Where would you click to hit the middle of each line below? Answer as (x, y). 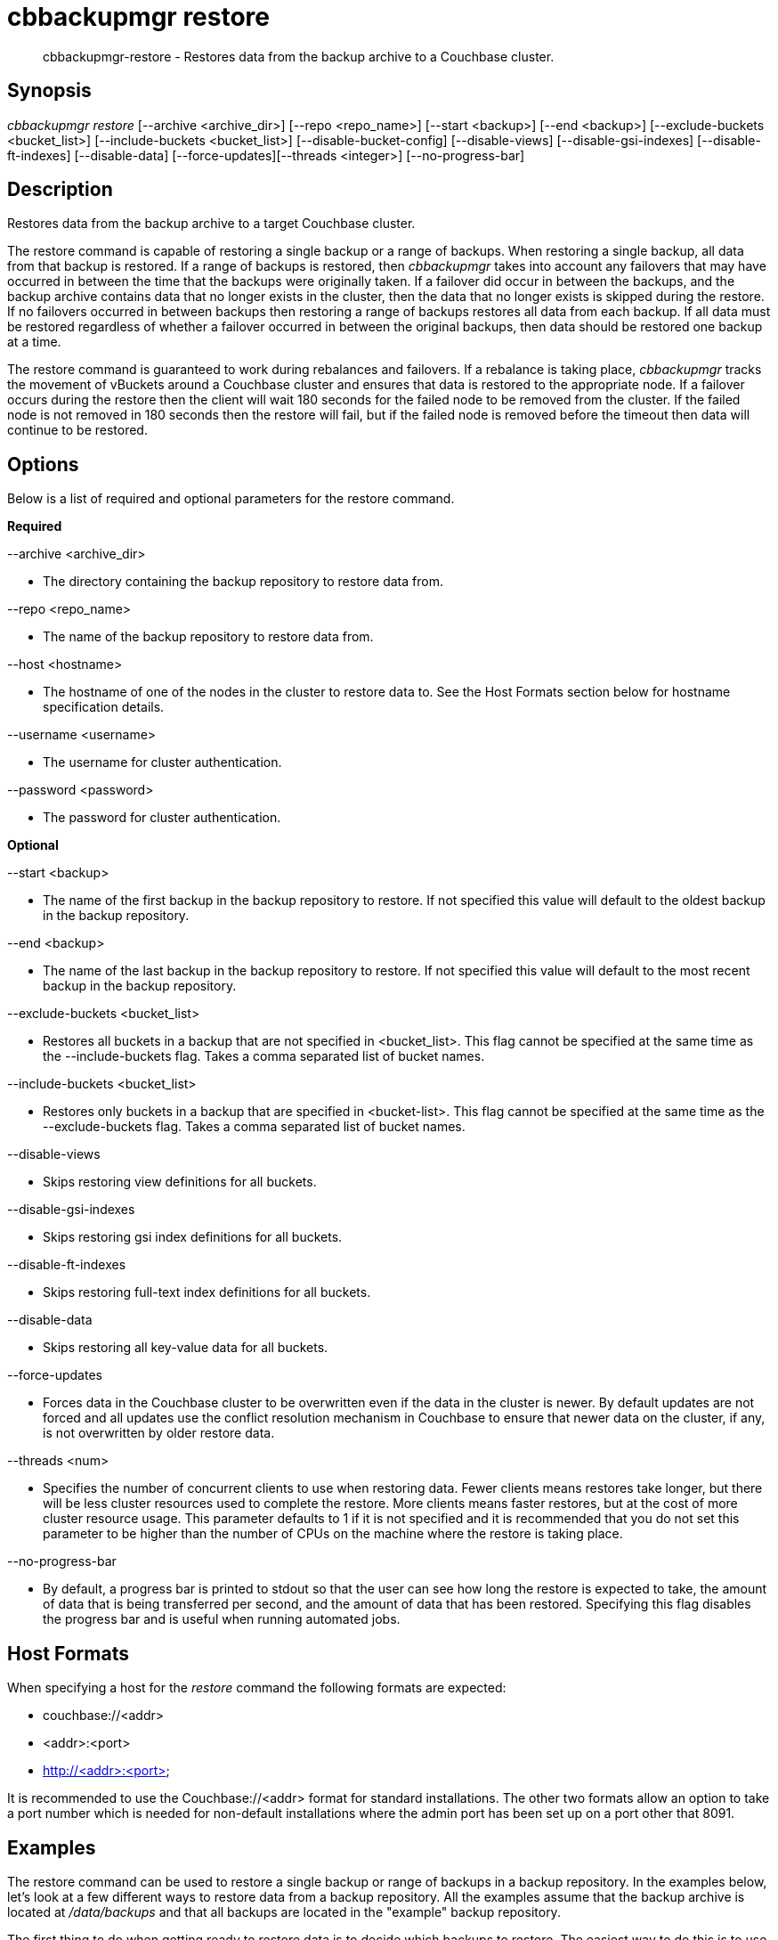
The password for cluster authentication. (162, 818)
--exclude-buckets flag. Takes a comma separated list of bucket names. (254, 1127)
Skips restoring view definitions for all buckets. (180, 1182)
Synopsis (49, 91)
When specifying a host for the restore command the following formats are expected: (257, 1688)
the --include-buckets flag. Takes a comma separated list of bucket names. (264, 1056)
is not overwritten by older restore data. (159, 1433)
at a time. (34, 342)
